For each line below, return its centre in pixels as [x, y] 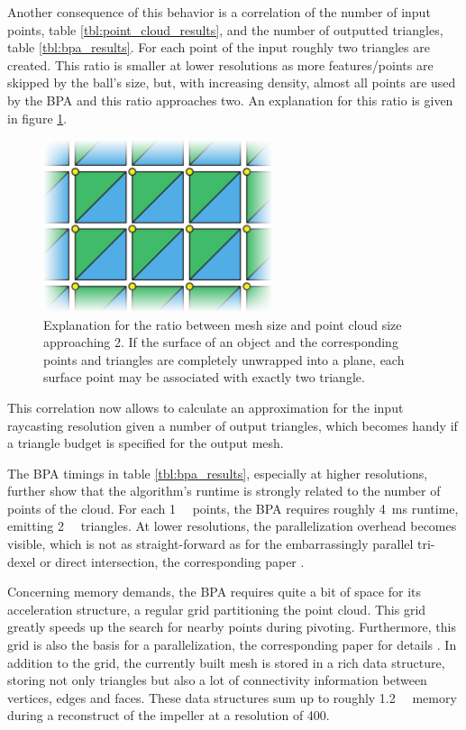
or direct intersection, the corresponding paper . [172, 561]
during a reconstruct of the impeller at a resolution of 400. [169, 715]
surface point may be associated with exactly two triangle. [204, 377]
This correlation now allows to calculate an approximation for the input [206, 407]
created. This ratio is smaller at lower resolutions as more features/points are [220, 64]
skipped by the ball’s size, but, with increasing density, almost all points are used [232, 82]
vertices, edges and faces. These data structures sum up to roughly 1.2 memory [232, 697]
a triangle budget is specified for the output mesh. [146, 443]
